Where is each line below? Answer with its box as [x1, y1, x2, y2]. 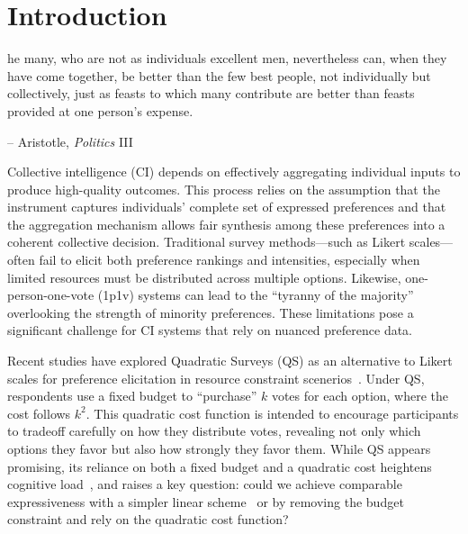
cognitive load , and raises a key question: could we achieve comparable [7, 475, 402, 493]
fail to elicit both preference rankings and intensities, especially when [39, 250, 420, 269]
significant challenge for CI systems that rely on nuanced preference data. [7, 321, 413, 339]
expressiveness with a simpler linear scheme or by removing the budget [7, 492, 404, 511]
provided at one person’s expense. [7, 101, 193, 120]
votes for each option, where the [271, 386, 449, 405]
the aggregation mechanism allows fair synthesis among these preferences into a [7, 214, 445, 233]
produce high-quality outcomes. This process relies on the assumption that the [7, 179, 440, 198]
